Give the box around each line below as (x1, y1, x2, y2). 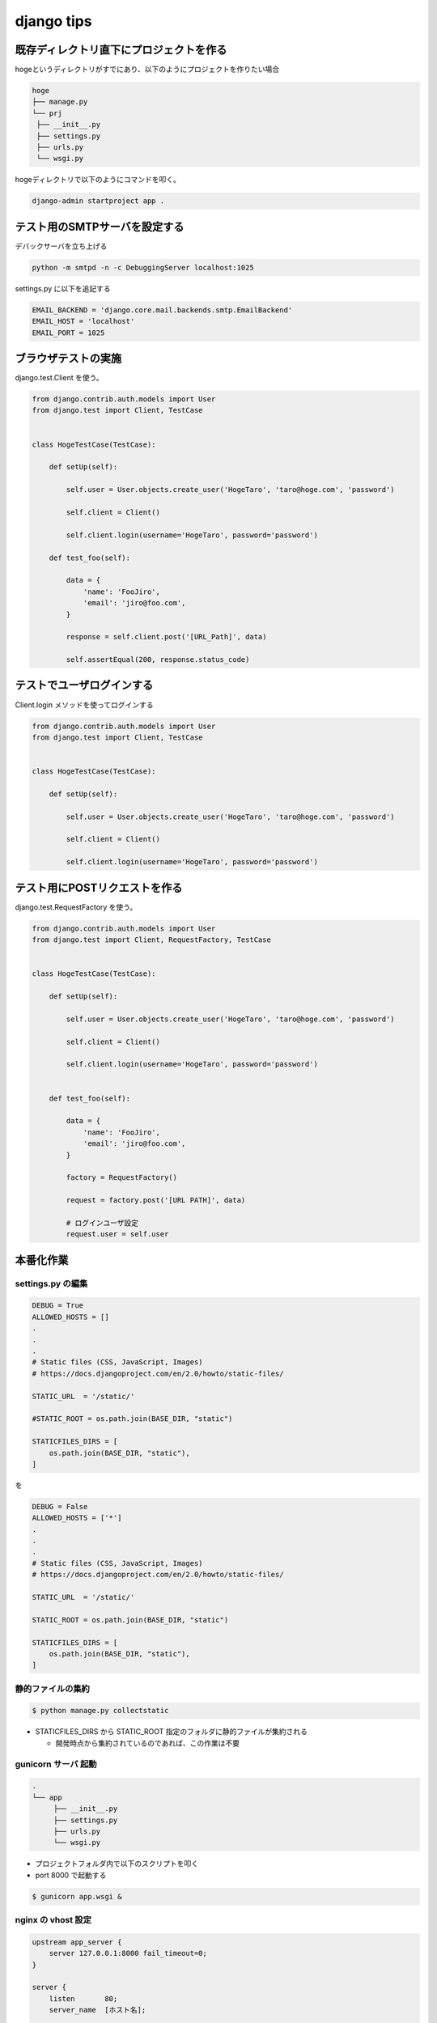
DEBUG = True (32, 1301, 84, 1310)
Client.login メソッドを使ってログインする (15, 700, 154, 710)
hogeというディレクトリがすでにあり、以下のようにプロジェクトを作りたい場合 (15, 65, 280, 74)
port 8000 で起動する (35, 1870, 107, 1880)
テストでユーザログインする (15, 678, 154, 692)
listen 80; (49, 1994, 118, 2003)
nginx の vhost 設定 (15, 1915, 92, 1926)
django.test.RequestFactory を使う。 (15, 902, 138, 912)
